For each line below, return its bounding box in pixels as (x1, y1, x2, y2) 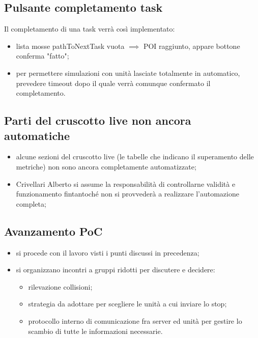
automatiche (4, 127, 70, 143)
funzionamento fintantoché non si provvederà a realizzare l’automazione (16, 188, 239, 199)
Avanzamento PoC (4, 223, 103, 239)
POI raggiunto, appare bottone (143, 40, 240, 51)
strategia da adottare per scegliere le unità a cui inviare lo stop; (28, 298, 227, 309)
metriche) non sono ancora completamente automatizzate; (16, 161, 196, 172)
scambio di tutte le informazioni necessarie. (28, 325, 163, 336)
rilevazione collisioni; (28, 281, 93, 292)
